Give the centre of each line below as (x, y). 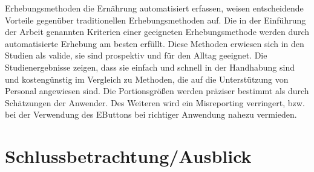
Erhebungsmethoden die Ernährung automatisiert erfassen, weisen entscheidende (154, 8)
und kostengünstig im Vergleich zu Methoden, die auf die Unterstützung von (147, 79)
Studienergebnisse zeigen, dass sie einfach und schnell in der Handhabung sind (150, 67)
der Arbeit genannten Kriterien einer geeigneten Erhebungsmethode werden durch (157, 32)
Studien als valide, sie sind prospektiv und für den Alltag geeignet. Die (136, 55)
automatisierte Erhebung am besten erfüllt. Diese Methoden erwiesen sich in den (155, 43)
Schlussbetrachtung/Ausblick (128, 156)
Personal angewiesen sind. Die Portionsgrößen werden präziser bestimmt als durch (157, 91)
